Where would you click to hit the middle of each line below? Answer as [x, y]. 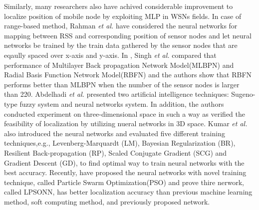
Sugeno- [243, 94]
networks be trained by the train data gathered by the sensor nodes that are [121, 45]
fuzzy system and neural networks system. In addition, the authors [122, 104]
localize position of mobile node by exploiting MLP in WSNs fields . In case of [123, 16]
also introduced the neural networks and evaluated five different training [115, 133]
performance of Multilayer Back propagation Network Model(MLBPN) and [119, 65]
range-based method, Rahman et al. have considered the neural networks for [121, 26]
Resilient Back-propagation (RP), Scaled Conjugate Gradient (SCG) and [116, 152]
